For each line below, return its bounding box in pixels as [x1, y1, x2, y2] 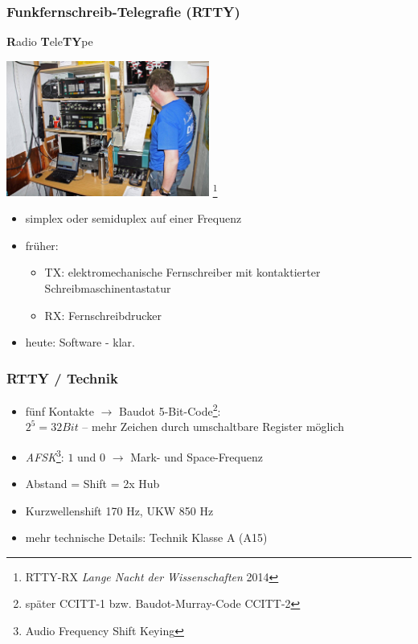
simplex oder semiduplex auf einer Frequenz [25, 210, 242, 227]
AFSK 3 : [25, 445, 64, 465]
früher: [25, 236, 59, 253]
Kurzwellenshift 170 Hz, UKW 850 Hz [25, 502, 214, 519]
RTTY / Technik [6, 367, 118, 388]
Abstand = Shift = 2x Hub [25, 475, 160, 492]
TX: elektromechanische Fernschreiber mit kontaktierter [44, 264, 321, 281]
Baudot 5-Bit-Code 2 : [119, 400, 221, 419]
